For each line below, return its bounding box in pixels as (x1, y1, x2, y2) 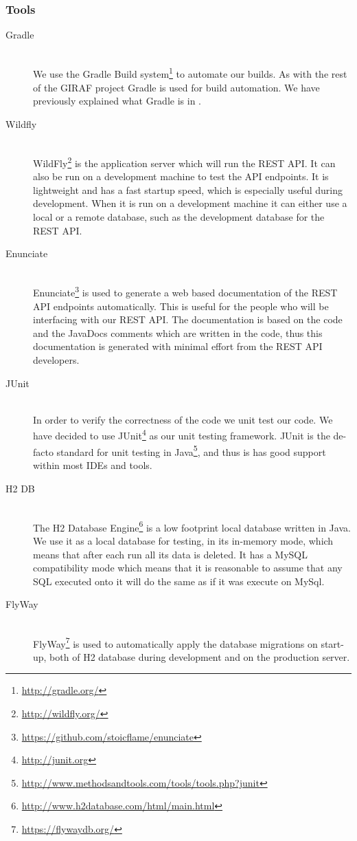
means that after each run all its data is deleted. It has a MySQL (33, 547, 308, 561)
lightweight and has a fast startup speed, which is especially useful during (33, 182, 343, 197)
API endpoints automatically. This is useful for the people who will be (33, 298, 329, 313)
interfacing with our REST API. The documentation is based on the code (33, 312, 343, 327)
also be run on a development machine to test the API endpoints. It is (33, 169, 329, 184)
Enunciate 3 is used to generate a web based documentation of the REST (33, 283, 338, 300)
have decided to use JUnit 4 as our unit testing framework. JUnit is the (33, 426, 330, 443)
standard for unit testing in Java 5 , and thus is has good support (56, 442, 326, 459)
